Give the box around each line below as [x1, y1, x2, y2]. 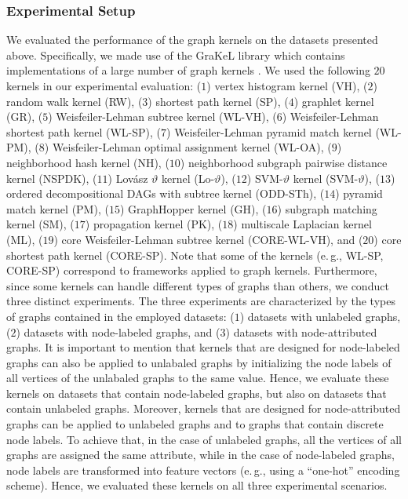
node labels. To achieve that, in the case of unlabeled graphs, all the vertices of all [6, 431, 402, 447]
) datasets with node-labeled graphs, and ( [16, 323, 220, 340]
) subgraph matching [277, 200, 377, 217]
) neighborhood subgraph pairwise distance [180, 154, 388, 170]
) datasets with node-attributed [225, 323, 377, 340]
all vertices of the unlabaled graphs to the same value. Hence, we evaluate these [6, 370, 389, 386]
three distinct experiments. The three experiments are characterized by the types [6, 293, 395, 309]
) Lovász [107, 169, 148, 186]
